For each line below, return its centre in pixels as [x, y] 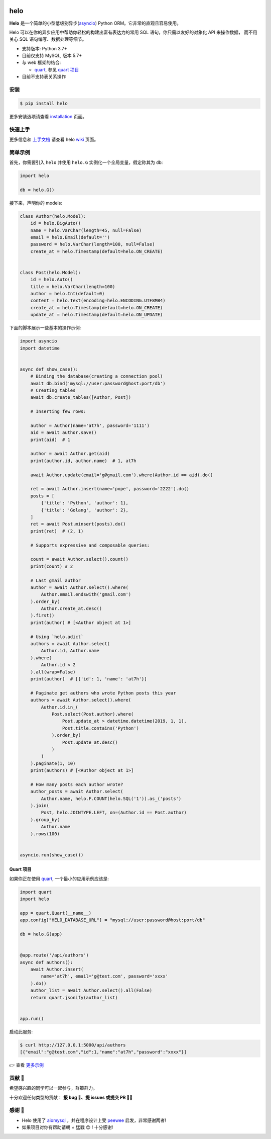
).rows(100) [45, 834]
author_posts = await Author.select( [77, 792]
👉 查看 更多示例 [26, 1065]
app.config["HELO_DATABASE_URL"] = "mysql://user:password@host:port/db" [112, 920]
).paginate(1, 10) [53, 763]
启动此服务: [21, 1031]
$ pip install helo [44, 103]
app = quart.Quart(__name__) [56, 913]
